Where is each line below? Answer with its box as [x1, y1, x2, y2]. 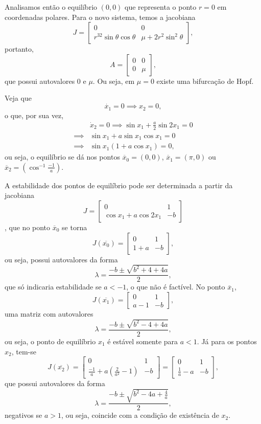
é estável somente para [107, 336, 178, 346]
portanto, [5, 43, 34, 54]
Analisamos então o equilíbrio [5, 2, 98, 12]
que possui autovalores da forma [5, 378, 105, 389]
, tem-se [11, 346, 36, 356]
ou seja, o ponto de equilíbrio [5, 336, 96, 346]
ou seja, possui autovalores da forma [5, 254, 118, 264]
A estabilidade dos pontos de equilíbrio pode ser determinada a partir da [5, 180, 233, 190]
